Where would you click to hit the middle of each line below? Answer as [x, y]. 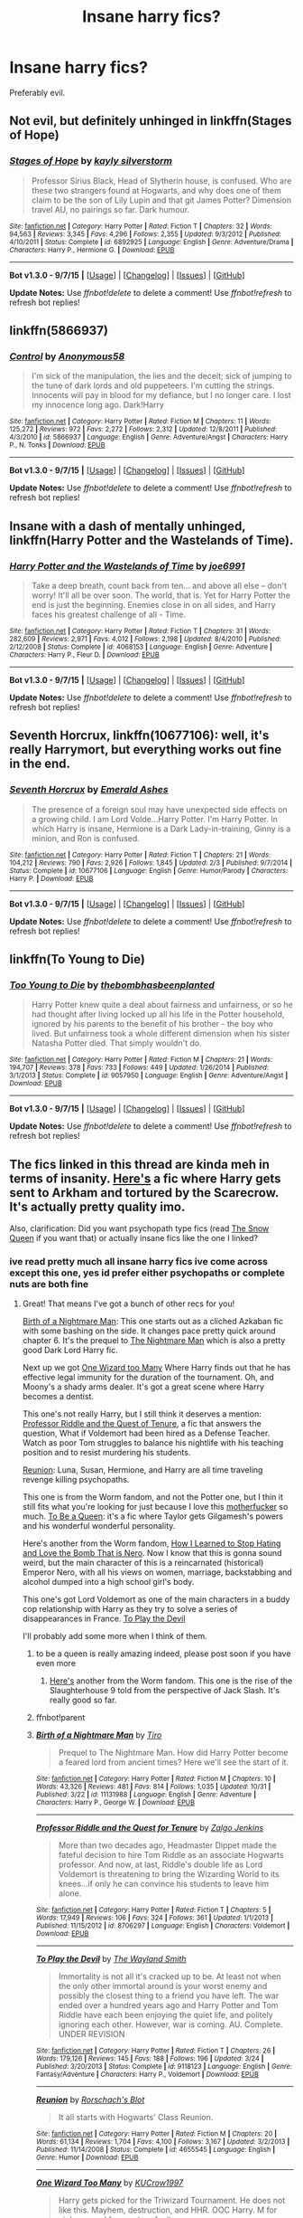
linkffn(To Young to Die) [78, 959]
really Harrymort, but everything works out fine [146, 749]
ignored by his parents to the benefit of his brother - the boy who [152, 1024]
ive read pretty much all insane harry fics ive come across [139, 1262]
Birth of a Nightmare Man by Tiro [99, 1735]
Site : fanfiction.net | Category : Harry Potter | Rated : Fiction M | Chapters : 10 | [156, 1779]
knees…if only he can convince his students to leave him [164, 1884]
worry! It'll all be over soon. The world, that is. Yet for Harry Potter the [161, 595]
